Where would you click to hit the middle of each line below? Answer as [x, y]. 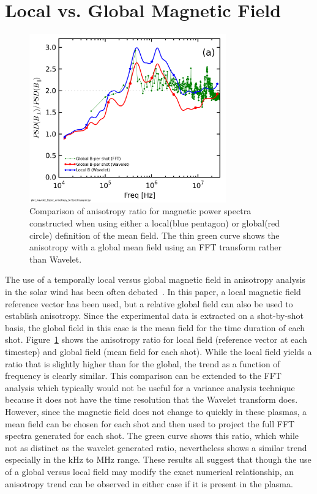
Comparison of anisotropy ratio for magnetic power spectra [140, 211]
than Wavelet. [56, 259]
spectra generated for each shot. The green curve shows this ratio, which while [152, 436]
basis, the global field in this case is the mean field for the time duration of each [155, 327]
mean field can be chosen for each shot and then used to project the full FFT [150, 423]
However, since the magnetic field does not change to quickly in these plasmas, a [156, 411]
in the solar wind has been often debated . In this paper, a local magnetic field [153, 292]
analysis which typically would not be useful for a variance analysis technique [150, 387]
